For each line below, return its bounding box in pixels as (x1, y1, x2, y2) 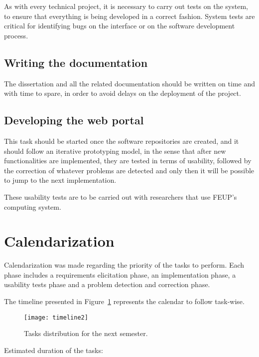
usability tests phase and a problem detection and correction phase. (4, 279, 210, 290)
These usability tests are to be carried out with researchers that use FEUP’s (4, 191, 237, 202)
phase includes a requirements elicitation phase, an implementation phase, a (4, 269, 236, 280)
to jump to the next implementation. (4, 175, 117, 185)
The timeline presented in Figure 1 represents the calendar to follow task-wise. (4, 296, 245, 307)
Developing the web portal (4, 112, 144, 128)
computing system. (4, 201, 61, 212)
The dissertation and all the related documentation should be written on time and (4, 78, 255, 88)
